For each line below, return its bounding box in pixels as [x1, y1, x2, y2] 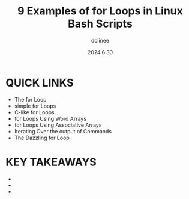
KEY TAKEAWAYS [5, 155, 97, 169]
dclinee [91, 37, 109, 44]
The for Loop [14, 96, 47, 103]
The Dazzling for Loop [14, 134, 70, 141]
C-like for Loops [14, 108, 55, 115]
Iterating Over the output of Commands [14, 127, 112, 135]
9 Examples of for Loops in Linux [17, 4, 184, 18]
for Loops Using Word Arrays [14, 115, 87, 122]
